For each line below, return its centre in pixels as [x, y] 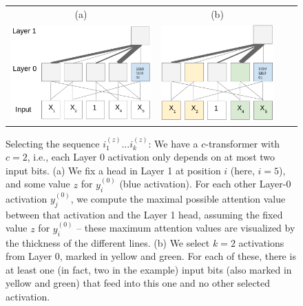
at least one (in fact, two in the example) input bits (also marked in [149, 269]
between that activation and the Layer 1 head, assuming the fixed [144, 214]
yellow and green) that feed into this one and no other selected [138, 283]
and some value [38, 184]
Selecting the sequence [53, 143]
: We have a [173, 143]
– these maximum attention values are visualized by [186, 228]
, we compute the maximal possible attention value [178, 198]
